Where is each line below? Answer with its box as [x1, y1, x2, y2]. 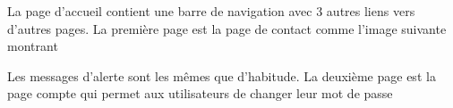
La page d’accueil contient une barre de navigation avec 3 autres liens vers [7, 2, 415, 20]
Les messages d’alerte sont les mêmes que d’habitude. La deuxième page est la [7, 66, 436, 85]
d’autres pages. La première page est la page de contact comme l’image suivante [7, 19, 447, 37]
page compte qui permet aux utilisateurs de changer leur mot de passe [7, 84, 393, 103]
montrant [7, 37, 58, 55]
